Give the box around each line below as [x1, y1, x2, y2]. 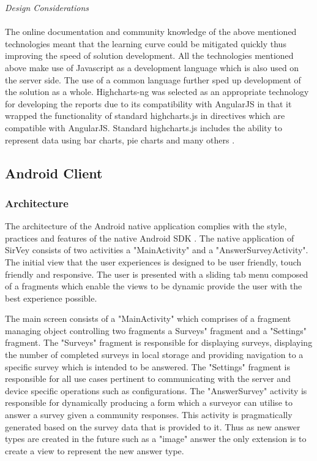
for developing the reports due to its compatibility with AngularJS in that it [5, 97, 292, 110]
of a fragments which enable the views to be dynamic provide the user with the [5, 280, 302, 292]
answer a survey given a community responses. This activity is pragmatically [5, 408, 293, 421]
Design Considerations [5, 1, 89, 13]
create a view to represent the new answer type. [5, 444, 184, 457]
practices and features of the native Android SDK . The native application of [5, 231, 294, 244]
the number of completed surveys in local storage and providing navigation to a [5, 348, 304, 361]
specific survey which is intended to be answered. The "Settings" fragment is [5, 360, 291, 373]
